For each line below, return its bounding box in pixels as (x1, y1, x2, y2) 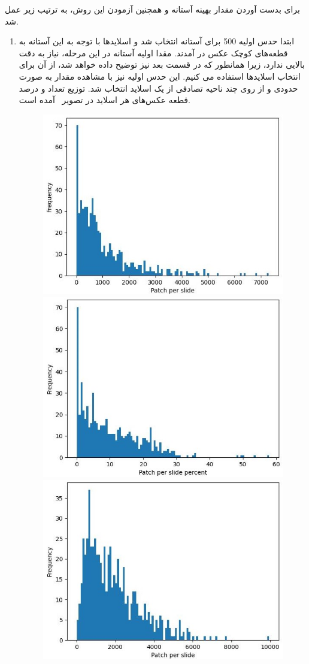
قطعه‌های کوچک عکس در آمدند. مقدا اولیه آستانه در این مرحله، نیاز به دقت (19, 46, 288, 59)
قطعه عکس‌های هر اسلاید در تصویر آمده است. (19, 93, 190, 106)
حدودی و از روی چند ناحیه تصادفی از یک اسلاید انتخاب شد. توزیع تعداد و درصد (19, 82, 298, 94)
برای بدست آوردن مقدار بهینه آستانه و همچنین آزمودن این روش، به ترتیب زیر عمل (5, 3, 300, 15)
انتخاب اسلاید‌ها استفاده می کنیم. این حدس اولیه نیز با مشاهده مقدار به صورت (19, 70, 301, 82)
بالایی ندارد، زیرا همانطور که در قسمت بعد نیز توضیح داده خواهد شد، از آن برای (19, 58, 305, 71)
